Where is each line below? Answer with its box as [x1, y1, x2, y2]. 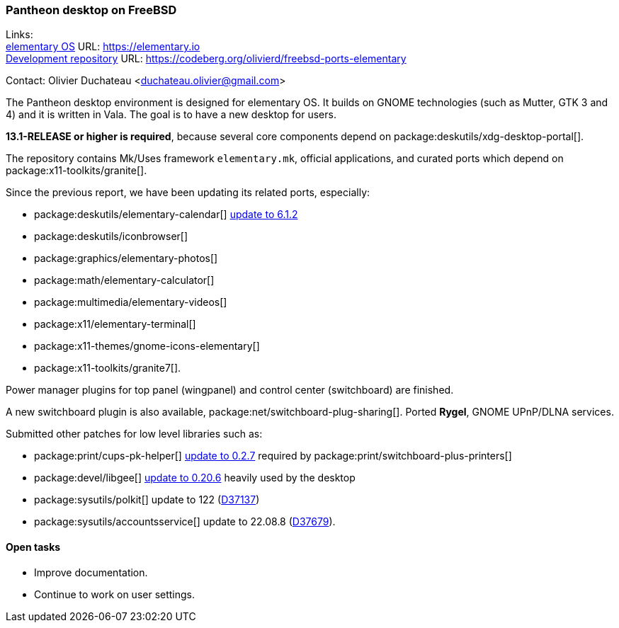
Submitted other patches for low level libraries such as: [6, 428, 263, 440]
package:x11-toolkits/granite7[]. [34, 362, 181, 375]
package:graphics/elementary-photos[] [34, 252, 218, 265]
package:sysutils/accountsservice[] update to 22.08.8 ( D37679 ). [34, 515, 336, 528]
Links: [6, 28, 33, 41]
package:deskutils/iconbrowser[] [34, 230, 188, 243]
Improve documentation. [34, 566, 148, 578]
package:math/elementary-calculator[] [34, 274, 215, 287]
